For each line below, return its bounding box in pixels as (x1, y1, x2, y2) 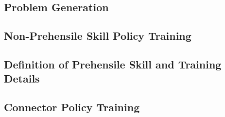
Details (4, 71, 40, 86)
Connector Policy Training (4, 100, 140, 115)
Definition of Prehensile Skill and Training (4, 56, 222, 71)
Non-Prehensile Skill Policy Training (4, 28, 191, 43)
